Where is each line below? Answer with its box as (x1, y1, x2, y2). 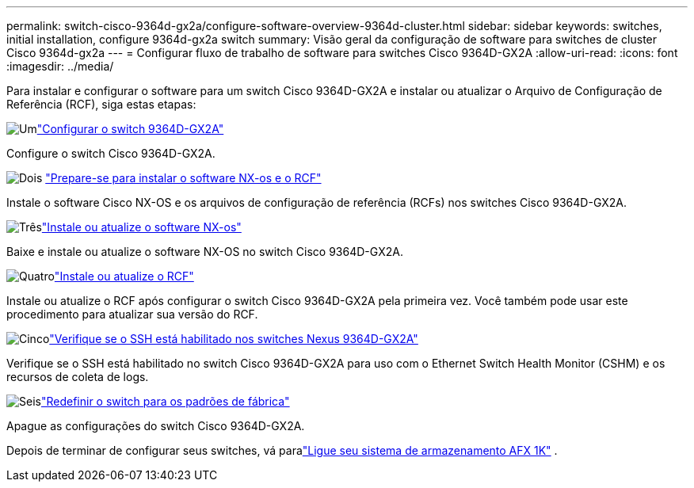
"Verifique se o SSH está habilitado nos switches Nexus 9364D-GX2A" (49, 332, 418, 345)
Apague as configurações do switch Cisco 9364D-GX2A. (6, 419, 305, 433)
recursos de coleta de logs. (6, 370, 149, 383)
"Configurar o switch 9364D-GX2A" (36, 122, 224, 135)
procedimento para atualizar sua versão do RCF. (6, 307, 258, 321)
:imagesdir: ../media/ (6, 59, 114, 73)
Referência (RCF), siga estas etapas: (6, 97, 196, 111)
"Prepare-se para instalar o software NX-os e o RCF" (45, 171, 322, 185)
